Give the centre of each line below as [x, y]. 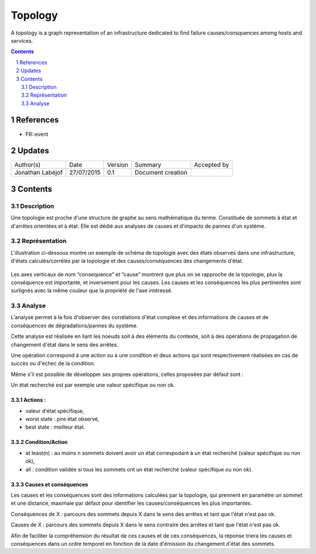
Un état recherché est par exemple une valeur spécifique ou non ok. [93, 385]
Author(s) [28, 165]
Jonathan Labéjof [39, 173]
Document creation [161, 173]
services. [22, 40]
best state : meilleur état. [55, 427]
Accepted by [212, 165]
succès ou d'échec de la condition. [53, 364]
